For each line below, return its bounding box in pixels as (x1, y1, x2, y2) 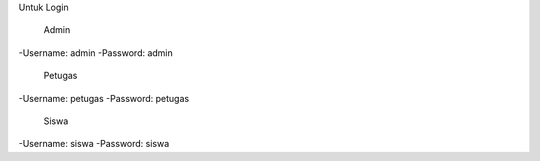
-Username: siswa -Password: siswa (18, 138, 170, 150)
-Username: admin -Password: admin (18, 46, 174, 59)
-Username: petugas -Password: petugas (18, 92, 190, 104)
